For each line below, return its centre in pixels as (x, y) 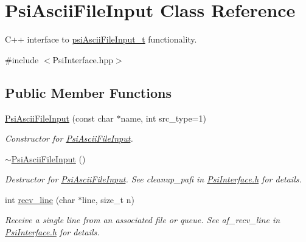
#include (22, 59)
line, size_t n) (108, 199)
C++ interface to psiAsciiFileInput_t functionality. (101, 39)
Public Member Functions (88, 92)
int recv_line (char (40, 199)
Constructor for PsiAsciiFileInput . (69, 138)
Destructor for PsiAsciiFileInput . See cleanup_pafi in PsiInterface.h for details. (153, 179)
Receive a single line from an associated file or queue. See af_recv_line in (143, 220)
